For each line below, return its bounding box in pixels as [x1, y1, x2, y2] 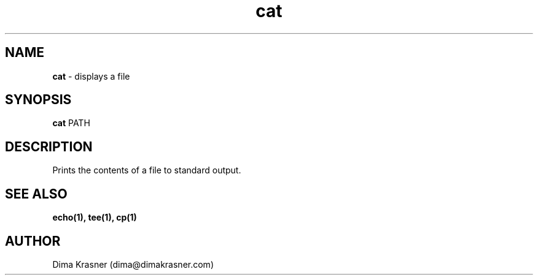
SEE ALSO [5, 186, 68, 202]
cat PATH [52, 118, 90, 129]
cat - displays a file [52, 70, 130, 81]
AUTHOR [5, 233, 61, 249]
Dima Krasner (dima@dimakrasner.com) [52, 259, 214, 270]
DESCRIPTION [5, 138, 93, 154]
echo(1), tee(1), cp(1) [52, 212, 137, 223]
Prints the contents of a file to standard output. [52, 165, 241, 176]
